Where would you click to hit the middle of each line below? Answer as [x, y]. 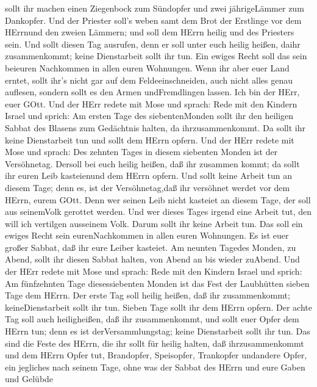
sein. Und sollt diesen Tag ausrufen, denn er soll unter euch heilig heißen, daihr [153, 44]
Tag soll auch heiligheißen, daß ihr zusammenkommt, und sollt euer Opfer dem [152, 319]
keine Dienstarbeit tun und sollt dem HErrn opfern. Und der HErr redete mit [150, 139]
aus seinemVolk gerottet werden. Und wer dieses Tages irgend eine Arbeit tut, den [158, 212]
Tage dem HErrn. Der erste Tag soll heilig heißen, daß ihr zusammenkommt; [148, 295]
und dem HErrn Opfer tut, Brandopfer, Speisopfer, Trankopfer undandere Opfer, [156, 355]
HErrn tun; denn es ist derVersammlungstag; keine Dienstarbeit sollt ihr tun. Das [158, 331]
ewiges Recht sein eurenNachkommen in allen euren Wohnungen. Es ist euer [147, 235]
